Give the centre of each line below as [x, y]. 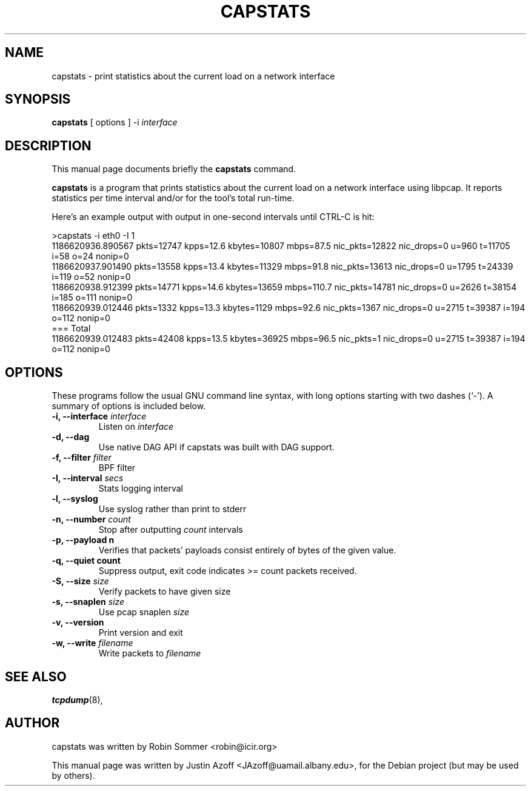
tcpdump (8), [77, 699]
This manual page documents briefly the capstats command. [174, 169]
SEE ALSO [36, 676]
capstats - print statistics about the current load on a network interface [193, 76]
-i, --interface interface [99, 416]
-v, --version [78, 622]
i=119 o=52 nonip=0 [91, 277]
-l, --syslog [75, 499]
